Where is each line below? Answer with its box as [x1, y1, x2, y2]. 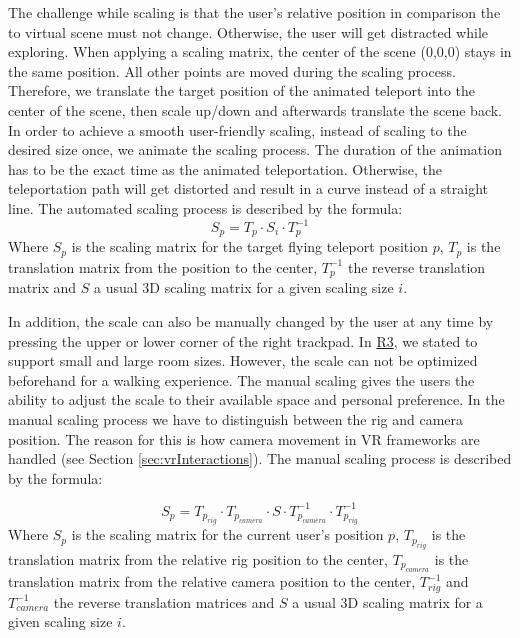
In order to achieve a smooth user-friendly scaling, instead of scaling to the [8, 119, 467, 140]
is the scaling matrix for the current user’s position [71, 524, 384, 545]
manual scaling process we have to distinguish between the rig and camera [8, 408, 464, 429]
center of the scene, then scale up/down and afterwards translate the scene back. [8, 99, 502, 120]
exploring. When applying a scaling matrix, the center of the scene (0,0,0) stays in [8, 41, 512, 62]
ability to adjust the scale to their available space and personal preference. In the [8, 389, 505, 410]
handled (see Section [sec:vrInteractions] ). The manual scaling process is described [8, 448, 512, 469]
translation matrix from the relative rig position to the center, [8, 548, 388, 569]
